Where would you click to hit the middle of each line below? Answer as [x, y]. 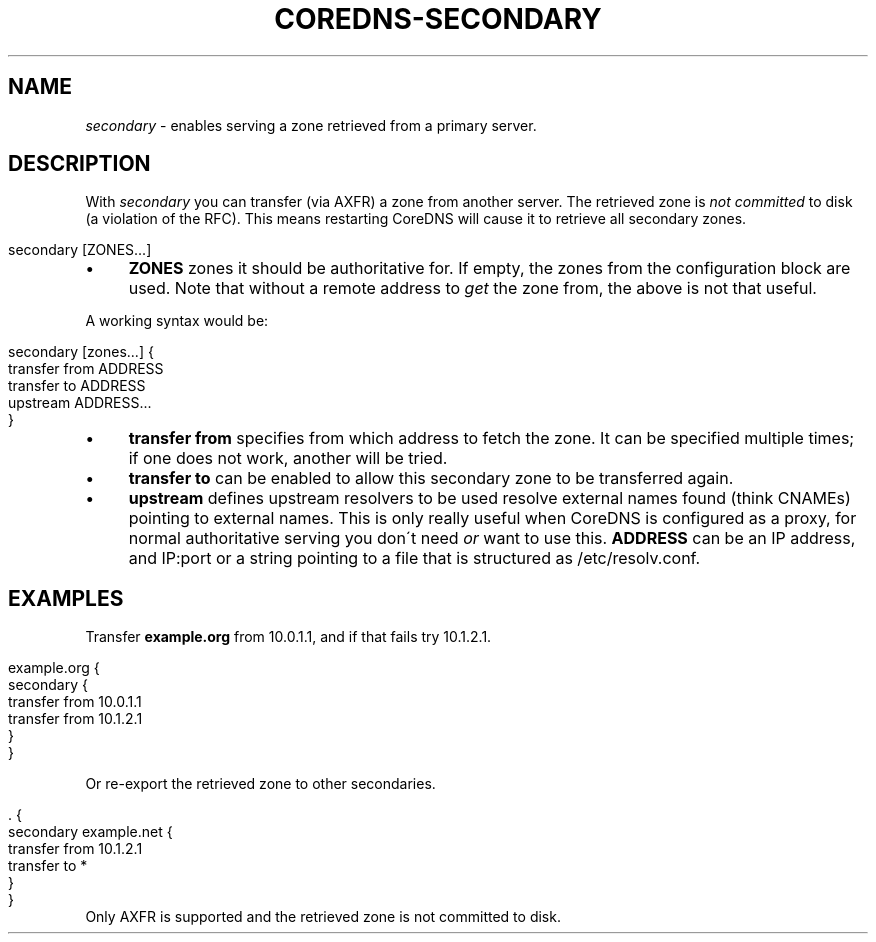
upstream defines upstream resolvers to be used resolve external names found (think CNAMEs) [489, 498]
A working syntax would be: [177, 321]
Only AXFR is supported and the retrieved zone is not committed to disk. [323, 917]
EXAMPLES [66, 598]
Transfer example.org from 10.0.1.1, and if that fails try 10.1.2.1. [288, 637]
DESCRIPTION [79, 164]
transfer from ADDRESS [86, 369]
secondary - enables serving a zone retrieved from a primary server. [311, 125]
